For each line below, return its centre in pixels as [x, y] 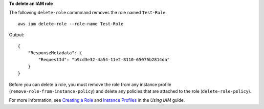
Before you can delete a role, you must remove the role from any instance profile [90, 84]
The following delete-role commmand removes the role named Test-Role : [88, 13]
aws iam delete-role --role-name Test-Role [71, 24]
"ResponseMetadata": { [55, 53]
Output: [17, 35]
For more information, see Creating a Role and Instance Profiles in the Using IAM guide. [97, 100]
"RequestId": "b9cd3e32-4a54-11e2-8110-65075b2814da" [104, 60]
